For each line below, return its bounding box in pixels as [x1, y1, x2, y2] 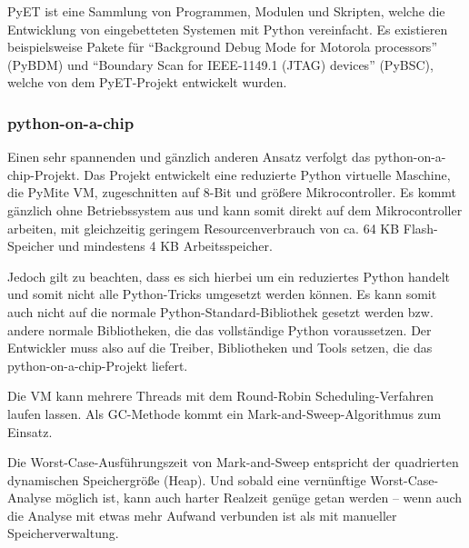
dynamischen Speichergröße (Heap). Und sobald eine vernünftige [7, 470, 366, 489]
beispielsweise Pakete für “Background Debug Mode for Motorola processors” [7, 37, 437, 56]
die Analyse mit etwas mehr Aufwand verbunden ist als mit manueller [7, 505, 397, 524]
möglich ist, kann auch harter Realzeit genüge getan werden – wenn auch [55, 488, 463, 507]
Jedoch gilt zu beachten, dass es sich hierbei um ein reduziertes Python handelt [7, 266, 450, 285]
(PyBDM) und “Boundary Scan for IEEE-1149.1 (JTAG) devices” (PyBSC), [7, 55, 434, 74]
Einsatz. [7, 422, 53, 441]
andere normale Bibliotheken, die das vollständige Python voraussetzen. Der [7, 320, 432, 339]
